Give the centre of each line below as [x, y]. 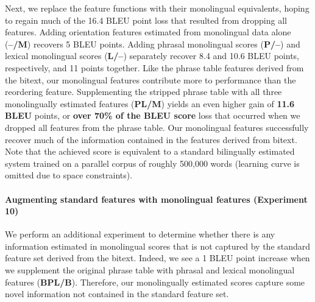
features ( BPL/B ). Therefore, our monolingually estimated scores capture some [155, 282]
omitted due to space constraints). [69, 175]
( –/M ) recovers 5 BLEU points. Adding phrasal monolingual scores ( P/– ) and [153, 44]
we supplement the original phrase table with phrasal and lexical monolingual [150, 270]
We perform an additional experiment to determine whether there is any [140, 234]
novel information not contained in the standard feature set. [117, 294]
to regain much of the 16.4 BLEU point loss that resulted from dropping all [146, 20]
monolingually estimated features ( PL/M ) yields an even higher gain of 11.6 [150, 103]
